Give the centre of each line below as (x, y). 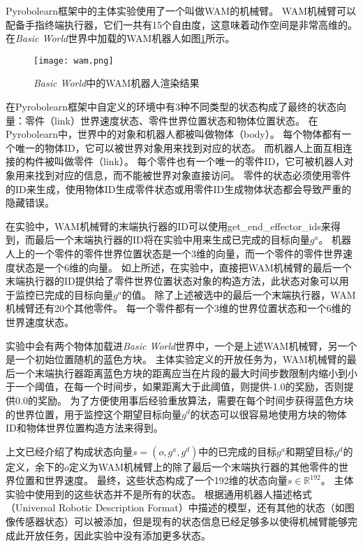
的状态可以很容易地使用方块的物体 (268, 414)
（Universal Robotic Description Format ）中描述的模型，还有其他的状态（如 (175, 507)
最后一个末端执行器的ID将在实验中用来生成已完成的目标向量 (172, 240)
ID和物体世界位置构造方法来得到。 (84, 428)
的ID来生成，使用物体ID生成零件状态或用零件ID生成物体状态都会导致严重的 (179, 189)
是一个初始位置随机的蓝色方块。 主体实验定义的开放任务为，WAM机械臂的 (176, 359)
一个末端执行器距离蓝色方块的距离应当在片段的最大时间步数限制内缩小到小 (186, 372)
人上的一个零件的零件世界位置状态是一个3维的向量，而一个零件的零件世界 (174, 253)
